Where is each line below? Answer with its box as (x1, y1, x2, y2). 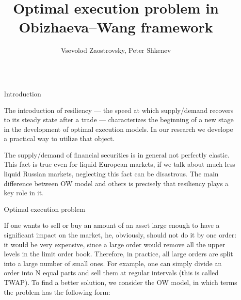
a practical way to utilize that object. (4, 133, 115, 143)
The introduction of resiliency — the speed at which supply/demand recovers (4, 105, 234, 115)
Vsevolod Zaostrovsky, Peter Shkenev (61, 45, 171, 55)
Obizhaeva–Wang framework (18, 17, 213, 37)
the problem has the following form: (4, 286, 111, 297)
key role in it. (4, 188, 44, 198)
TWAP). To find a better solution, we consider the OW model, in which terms (4, 277, 237, 287)
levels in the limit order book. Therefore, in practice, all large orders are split (4, 249, 233, 259)
